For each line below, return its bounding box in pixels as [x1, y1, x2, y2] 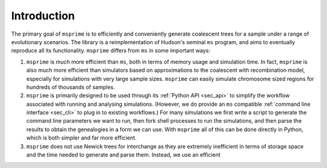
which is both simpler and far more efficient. [26, 134, 137, 141]
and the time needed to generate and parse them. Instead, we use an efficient [26, 151, 221, 158]
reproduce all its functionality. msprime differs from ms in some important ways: [11, 47, 211, 54]
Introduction [11, 9, 75, 22]
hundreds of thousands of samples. [26, 83, 115, 91]
